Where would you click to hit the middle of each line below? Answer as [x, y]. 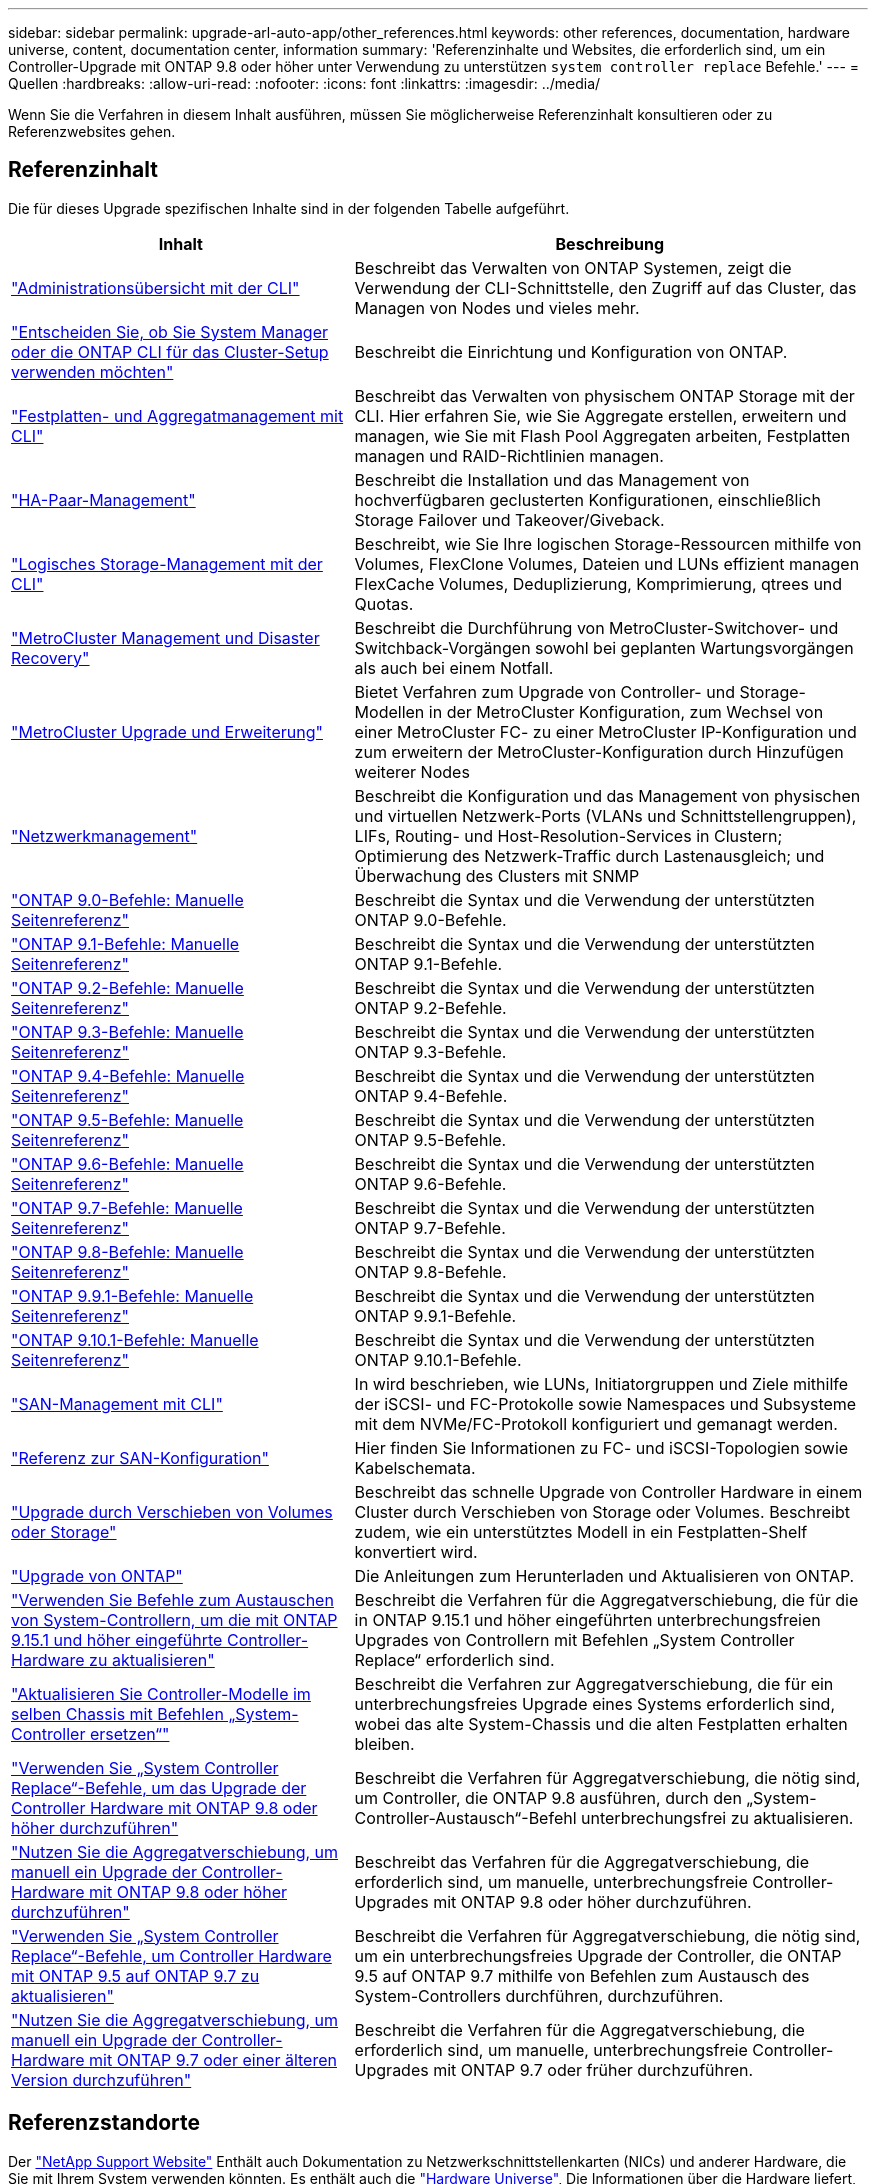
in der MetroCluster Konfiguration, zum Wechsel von [626, 711]
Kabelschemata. [415, 1467]
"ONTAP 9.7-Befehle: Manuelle [127, 1207]
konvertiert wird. [416, 1551]
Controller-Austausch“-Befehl [465, 1817]
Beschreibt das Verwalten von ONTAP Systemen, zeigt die [573, 267]
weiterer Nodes [412, 771]
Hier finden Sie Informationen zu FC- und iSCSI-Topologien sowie [601, 1447]
